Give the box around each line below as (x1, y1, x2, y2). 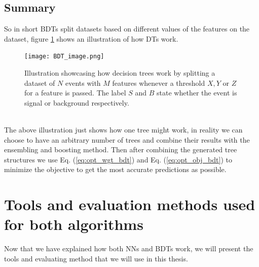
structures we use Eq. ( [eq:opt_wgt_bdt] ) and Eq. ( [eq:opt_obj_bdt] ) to (4, 154, 232, 164)
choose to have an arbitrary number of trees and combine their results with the (4, 134, 250, 145)
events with (65, 77, 101, 88)
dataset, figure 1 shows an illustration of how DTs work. (4, 33, 178, 44)
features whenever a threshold (112, 77, 205, 88)
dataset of (24, 77, 55, 88)
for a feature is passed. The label (24, 87, 126, 98)
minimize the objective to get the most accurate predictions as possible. (4, 164, 227, 175)
